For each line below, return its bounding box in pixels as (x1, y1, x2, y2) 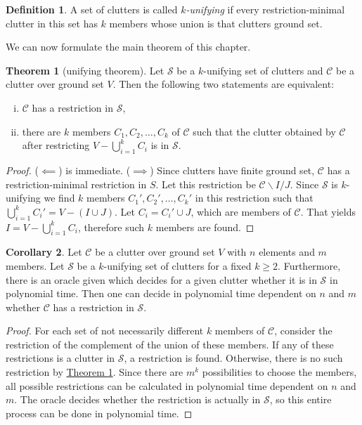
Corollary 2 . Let (6, 244, 82, 259)
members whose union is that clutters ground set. (109, 15, 323, 30)
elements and (259, 244, 315, 259)
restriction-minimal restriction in (6, 176, 147, 191)
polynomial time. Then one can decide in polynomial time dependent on (6, 286, 316, 301)
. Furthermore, (278, 258, 341, 273)
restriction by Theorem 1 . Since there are (6, 365, 183, 379)
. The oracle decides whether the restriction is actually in (14, 392, 261, 407)
